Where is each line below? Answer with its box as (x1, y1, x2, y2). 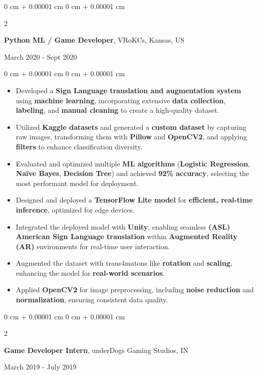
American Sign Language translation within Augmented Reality (16, 231, 237, 242)
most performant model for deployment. (16, 177, 139, 188)
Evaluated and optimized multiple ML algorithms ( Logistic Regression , (16, 158, 250, 168)
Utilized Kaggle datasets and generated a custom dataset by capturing (16, 121, 246, 132)
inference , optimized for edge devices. (16, 204, 135, 215)
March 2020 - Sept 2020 (4, 51, 77, 62)
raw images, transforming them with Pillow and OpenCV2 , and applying (16, 131, 247, 142)
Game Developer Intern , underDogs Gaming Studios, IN (4, 344, 188, 355)
